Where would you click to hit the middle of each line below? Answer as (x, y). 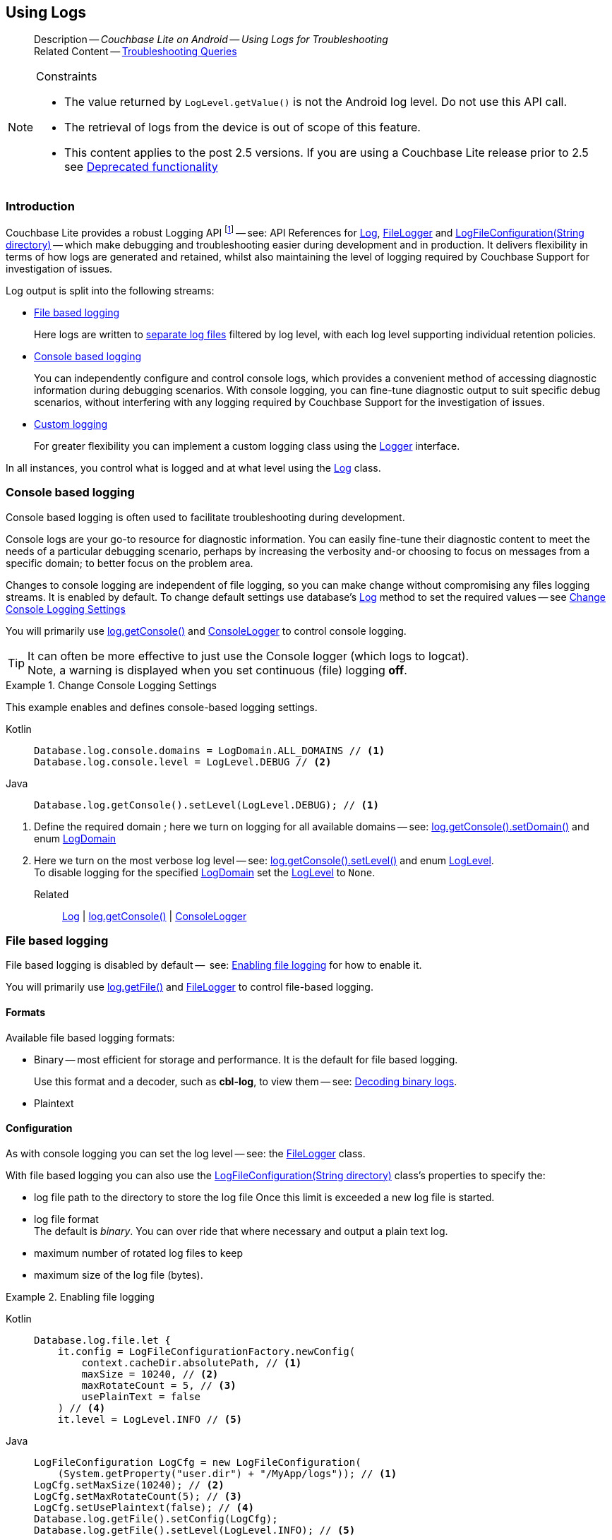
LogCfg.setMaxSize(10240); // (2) (129, 1485)
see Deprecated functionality (141, 167)
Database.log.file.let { (102, 1340)
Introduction (40, 206)
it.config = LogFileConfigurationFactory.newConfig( (206, 1351)
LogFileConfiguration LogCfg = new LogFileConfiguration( (198, 1462)
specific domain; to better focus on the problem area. (130, 563)
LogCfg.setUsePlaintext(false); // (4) (144, 1507)
